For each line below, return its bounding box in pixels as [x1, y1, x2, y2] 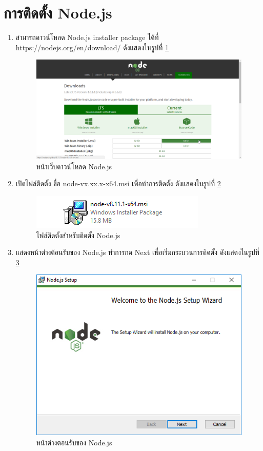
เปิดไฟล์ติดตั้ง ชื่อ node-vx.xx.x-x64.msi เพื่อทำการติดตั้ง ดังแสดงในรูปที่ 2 [15, 178, 221, 189]
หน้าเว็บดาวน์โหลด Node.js [36, 161, 112, 171]
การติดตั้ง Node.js [4, 2, 112, 23]
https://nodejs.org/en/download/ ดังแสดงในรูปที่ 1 [15, 42, 169, 52]
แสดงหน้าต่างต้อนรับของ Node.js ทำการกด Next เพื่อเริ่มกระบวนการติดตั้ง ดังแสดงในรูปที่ [15, 247, 259, 258]
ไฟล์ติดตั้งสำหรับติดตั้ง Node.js [36, 229, 120, 240]
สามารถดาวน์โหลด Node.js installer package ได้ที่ [15, 32, 159, 43]
